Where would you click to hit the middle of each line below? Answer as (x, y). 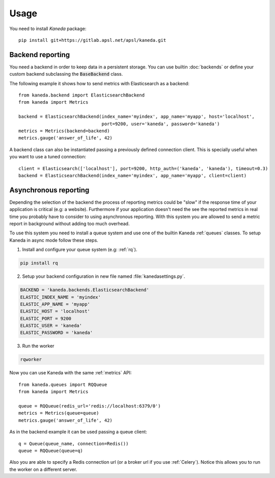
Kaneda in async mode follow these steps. (54, 240)
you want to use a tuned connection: (48, 157)
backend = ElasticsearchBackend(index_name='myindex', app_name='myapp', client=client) (133, 175)
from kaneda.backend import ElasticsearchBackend (82, 95)
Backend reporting (40, 54)
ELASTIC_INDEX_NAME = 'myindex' (61, 297)
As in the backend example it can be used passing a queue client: (78, 432)
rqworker (31, 360)
